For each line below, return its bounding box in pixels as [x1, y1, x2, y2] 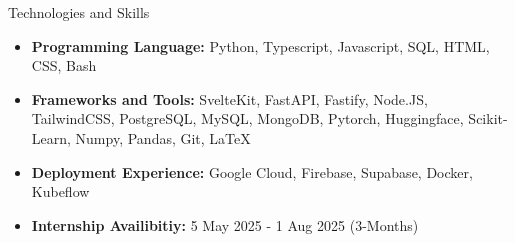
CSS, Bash [31, 55, 97, 76]
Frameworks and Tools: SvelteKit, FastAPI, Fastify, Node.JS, [31, 88, 428, 109]
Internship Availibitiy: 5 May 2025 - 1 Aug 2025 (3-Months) [31, 214, 419, 235]
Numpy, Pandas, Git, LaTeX [75, 127, 251, 148]
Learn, [31, 127, 71, 148]
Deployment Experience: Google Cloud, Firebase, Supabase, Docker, [31, 161, 473, 182]
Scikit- [468, 108, 508, 129]
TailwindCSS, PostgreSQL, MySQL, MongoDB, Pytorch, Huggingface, [31, 108, 464, 129]
